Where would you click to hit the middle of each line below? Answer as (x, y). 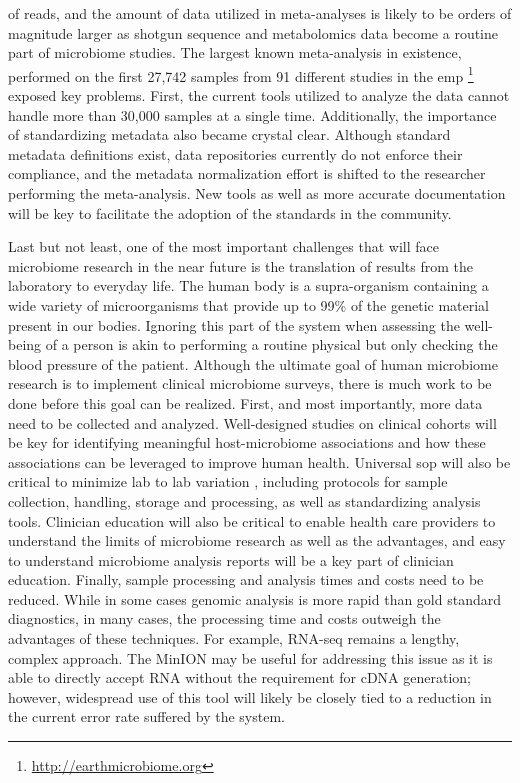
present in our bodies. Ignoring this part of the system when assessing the (234, 324)
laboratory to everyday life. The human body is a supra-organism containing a (248, 285)
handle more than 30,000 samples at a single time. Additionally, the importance (252, 114)
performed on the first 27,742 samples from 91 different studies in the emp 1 (241, 74)
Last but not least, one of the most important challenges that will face (224, 246)
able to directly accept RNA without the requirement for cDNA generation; (239, 677)
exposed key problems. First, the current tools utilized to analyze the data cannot (259, 95)
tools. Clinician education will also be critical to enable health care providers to (252, 520)
